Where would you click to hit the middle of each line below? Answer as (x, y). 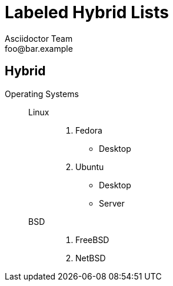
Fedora (89, 130)
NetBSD (91, 258)
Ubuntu (90, 167)
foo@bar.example (39, 48)
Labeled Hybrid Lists (87, 12)
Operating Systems (42, 94)
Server (112, 203)
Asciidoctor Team (39, 38)
